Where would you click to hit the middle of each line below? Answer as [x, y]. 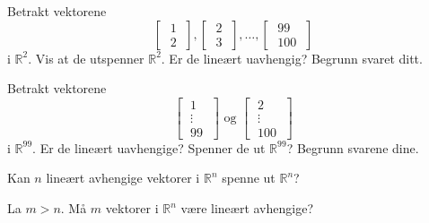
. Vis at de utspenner [86, 58]
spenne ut [249, 178]
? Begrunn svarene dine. [353, 147]
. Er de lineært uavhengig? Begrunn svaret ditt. [292, 58]
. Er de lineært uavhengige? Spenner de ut [149, 147]
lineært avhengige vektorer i [123, 178]
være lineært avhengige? [247, 208]
